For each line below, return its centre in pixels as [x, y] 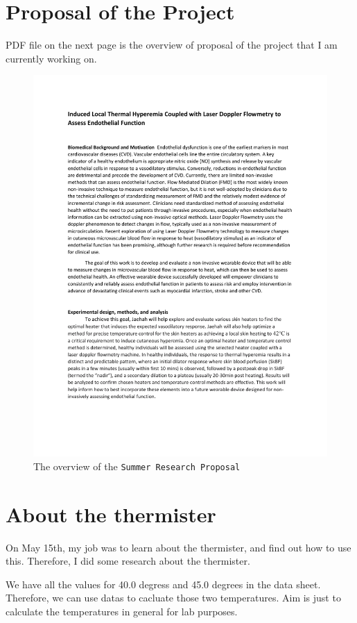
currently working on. [51, 58]
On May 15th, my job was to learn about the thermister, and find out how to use [178, 547]
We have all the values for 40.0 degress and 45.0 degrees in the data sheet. [163, 584]
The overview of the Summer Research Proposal [137, 466]
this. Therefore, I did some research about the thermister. [128, 561]
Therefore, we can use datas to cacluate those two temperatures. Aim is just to [173, 598]
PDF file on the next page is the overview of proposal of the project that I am [172, 45]
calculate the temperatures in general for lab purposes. [122, 611]
